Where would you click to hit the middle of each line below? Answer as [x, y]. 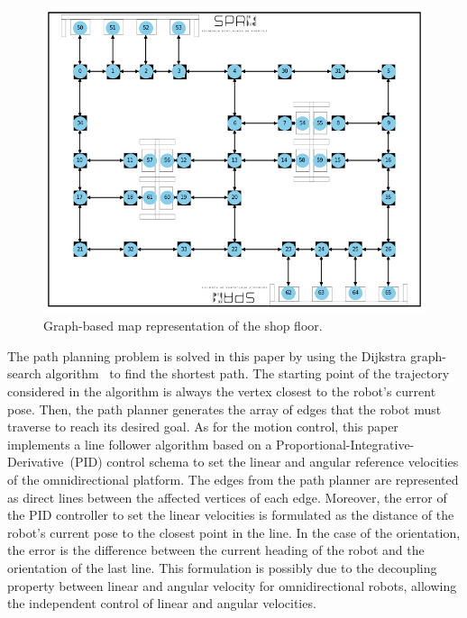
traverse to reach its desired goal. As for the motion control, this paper [203, 427]
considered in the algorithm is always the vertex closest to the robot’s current [222, 391]
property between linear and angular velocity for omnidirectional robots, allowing [232, 585]
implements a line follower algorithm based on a [140, 444]
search [24, 373]
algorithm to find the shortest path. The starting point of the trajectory [247, 373]
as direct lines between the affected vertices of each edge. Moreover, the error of [227, 497]
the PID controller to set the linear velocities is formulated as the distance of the [231, 515]
